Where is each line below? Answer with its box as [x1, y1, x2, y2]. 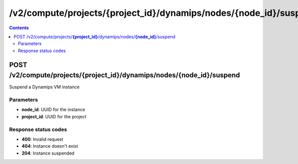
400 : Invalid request [21, 136, 64, 142]
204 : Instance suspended [21, 150, 74, 156]
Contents [9, 25, 29, 31]
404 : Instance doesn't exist [21, 143, 78, 149]
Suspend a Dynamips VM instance [9, 84, 79, 90]
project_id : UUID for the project [21, 113, 86, 119]
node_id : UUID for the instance [21, 107, 85, 112]
